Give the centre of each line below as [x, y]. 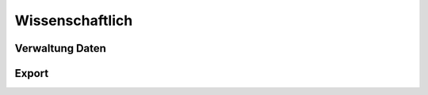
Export [32, 73]
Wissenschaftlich [74, 20]
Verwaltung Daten [61, 48]
